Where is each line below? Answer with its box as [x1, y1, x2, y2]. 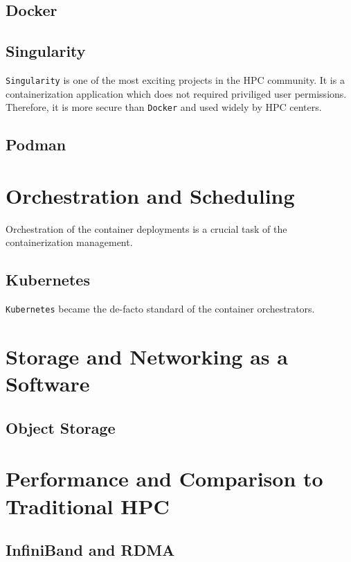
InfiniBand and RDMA [6, 539, 175, 561]
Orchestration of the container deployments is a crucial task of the [6, 221, 287, 236]
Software [6, 369, 90, 398]
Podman [6, 134, 66, 155]
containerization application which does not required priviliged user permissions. [6, 86, 347, 100]
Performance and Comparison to [6, 464, 323, 493]
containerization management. [6, 235, 133, 249]
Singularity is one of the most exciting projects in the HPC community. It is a [6, 72, 345, 87]
